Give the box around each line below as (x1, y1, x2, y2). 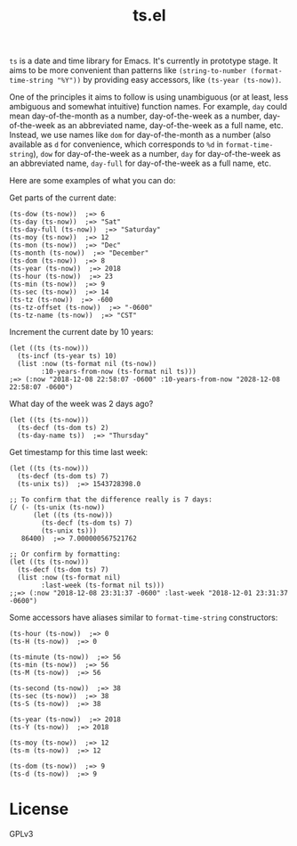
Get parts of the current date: (9, 192, 117, 203)
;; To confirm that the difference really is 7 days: (9, 495, 213, 504)
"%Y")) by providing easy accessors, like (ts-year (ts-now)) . (56, 75, 282, 85)
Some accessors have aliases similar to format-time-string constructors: (9, 612, 278, 623)
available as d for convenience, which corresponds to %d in (9, 139, 224, 150)
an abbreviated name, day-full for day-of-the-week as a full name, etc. (9, 158, 271, 169)
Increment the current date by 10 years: (9, 327, 154, 338)
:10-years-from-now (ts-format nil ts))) (41, 367, 197, 377)
